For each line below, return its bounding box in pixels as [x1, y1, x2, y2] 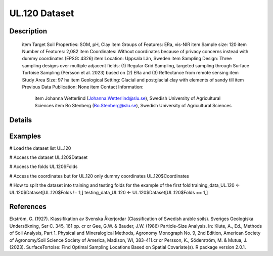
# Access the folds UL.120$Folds [9, 163, 78, 169]
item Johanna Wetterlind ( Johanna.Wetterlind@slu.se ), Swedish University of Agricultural [34, 95, 221, 101]
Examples [9, 132, 41, 140]
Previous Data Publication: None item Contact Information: [22, 83, 144, 90]
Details [9, 115, 32, 124]
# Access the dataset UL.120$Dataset [9, 154, 88, 160]
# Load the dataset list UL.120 [9, 145, 71, 151]
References [9, 202, 47, 211]
